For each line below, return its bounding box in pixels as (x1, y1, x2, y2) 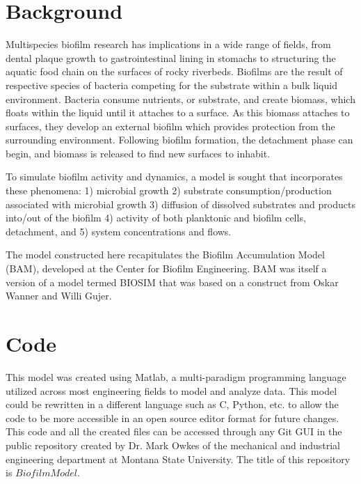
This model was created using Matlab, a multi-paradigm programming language (6, 369, 346, 384)
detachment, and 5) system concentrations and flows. (6, 224, 232, 238)
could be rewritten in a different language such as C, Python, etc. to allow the (6, 397, 339, 412)
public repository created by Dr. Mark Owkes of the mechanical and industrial (6, 437, 340, 452)
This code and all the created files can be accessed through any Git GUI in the (6, 424, 342, 439)
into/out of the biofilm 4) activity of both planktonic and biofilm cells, (6, 210, 306, 225)
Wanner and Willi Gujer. (6, 288, 112, 303)
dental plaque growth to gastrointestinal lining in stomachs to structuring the (6, 50, 336, 65)
